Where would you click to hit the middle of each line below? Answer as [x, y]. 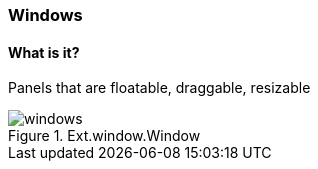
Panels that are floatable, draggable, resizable [159, 88]
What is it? [44, 52]
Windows [45, 15]
